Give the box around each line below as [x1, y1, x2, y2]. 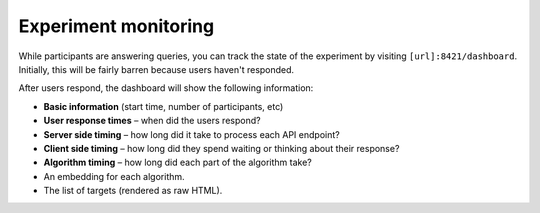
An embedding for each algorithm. [43, 170, 185, 182]
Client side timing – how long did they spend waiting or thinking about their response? [43, 142, 400, 154]
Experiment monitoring [18, 15, 215, 37]
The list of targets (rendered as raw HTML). [43, 185, 223, 197]
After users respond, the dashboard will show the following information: [18, 82, 314, 94]
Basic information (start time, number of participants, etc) [43, 100, 284, 112]
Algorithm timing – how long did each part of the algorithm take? [43, 156, 312, 169]
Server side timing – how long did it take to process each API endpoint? [43, 128, 340, 140]
